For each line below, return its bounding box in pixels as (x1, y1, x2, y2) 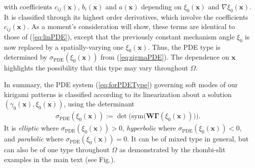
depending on (141, 1, 182, 11)
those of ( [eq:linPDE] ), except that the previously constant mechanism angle (4, 31, 235, 41)
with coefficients (4, 1, 53, 11)
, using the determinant (64, 99, 135, 109)
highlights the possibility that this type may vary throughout (4, 63, 189, 73)
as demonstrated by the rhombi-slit (119, 144, 225, 155)
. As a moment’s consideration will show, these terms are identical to (27, 21, 235, 32)
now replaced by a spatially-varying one (4, 41, 124, 52)
